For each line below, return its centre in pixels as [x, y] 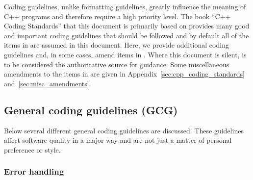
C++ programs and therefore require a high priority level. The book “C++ [117, 16]
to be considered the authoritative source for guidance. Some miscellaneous [117, 64]
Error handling [34, 171]
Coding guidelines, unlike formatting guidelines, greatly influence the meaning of [125, 6]
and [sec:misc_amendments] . [48, 83]
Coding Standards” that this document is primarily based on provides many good [127, 26]
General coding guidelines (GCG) [91, 110]
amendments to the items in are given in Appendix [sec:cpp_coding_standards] [124, 74]
